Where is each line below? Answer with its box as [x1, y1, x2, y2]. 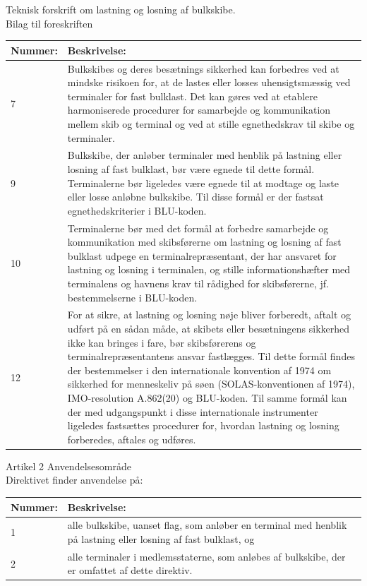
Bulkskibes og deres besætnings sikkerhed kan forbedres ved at [67, 61, 339, 76]
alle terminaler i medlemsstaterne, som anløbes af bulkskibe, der [67, 549, 346, 563]
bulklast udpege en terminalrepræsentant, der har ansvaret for [67, 248, 337, 263]
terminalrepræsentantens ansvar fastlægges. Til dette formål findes [67, 349, 355, 364]
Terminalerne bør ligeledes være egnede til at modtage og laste [67, 175, 339, 190]
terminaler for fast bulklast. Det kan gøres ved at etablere [67, 88, 318, 103]
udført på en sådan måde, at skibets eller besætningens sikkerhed [67, 321, 350, 335]
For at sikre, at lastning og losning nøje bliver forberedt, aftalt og [67, 307, 351, 322]
